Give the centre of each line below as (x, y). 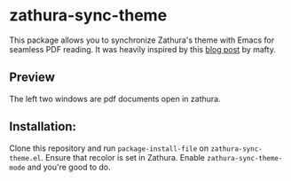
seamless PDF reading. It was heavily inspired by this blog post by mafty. (143, 49)
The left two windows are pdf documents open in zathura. (115, 98)
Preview (32, 78)
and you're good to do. (69, 167)
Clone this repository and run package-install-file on (109, 148)
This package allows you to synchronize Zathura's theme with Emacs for (142, 40)
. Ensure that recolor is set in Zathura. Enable (123, 157)
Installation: (43, 126)
